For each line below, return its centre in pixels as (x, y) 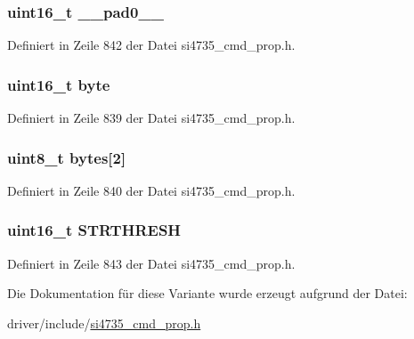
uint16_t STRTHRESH (94, 230)
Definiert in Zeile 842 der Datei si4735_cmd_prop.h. (151, 45)
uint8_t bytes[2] (67, 157)
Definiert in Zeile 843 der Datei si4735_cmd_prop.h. (151, 263)
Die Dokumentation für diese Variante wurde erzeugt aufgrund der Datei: (207, 293)
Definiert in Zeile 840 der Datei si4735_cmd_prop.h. (151, 190)
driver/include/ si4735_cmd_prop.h (104, 323)
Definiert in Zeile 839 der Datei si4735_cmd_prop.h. (151, 118)
